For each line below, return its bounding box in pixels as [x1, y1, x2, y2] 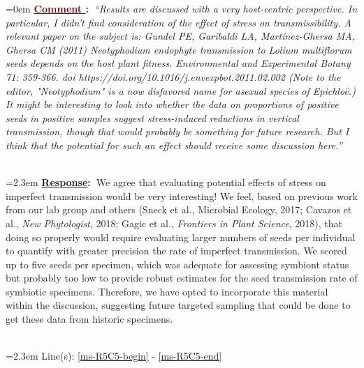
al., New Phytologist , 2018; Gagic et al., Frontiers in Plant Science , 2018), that [6, 215, 342, 230]
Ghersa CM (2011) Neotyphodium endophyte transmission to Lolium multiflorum [6, 42, 352, 56]
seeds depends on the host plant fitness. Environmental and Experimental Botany [6, 56, 351, 70]
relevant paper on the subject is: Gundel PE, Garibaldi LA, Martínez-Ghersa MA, [6, 29, 356, 43]
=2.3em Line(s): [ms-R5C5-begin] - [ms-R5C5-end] [6, 348, 222, 363]
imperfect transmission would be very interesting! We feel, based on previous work [6, 188, 358, 203]
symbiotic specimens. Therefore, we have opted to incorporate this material [6, 284, 328, 298]
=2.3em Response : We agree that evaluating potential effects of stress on [6, 175, 326, 190]
